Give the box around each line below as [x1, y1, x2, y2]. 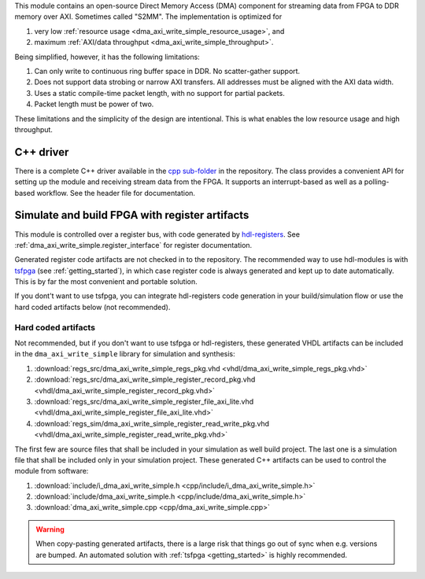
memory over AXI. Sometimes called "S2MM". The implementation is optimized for [14, 12, 283, 21]
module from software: [14, 467, 89, 476]
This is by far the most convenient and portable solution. [14, 277, 198, 286]
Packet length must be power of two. [34, 99, 154, 109]
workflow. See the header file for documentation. [36, 188, 196, 197]
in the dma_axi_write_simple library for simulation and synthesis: [14, 349, 235, 359]
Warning [35, 524, 65, 534]
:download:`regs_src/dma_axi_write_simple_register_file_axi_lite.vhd [34, 396, 254, 406]
